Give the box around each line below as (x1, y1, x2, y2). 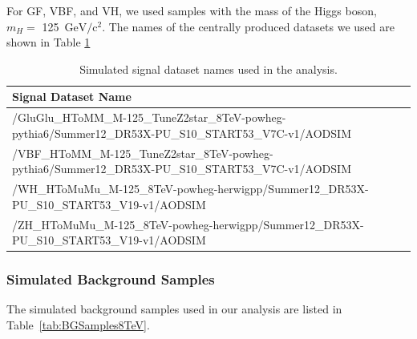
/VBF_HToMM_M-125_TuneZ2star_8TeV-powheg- (12, 144, 273, 161)
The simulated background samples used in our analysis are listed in (6, 301, 342, 317)
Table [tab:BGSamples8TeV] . (6, 317, 150, 333)
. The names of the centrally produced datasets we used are (102, 18, 395, 34)
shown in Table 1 (6, 34, 91, 50)
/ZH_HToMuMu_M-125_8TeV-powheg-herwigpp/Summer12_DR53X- (12, 216, 364, 232)
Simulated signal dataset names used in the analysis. (79, 60, 338, 77)
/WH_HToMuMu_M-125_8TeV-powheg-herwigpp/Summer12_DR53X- (12, 180, 369, 197)
